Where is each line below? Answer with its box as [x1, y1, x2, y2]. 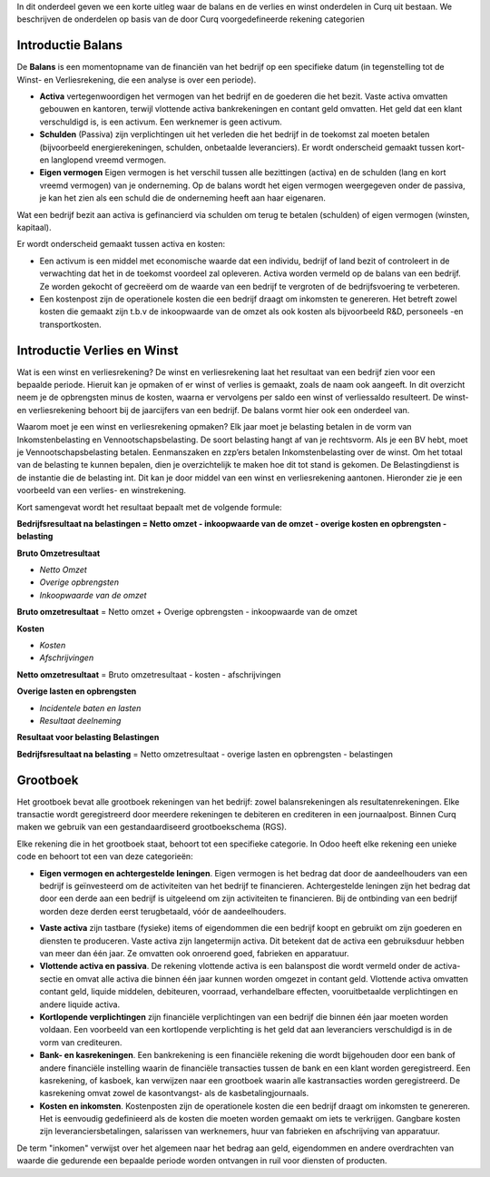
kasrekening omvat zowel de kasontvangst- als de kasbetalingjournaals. [39, 1088, 309, 1099]
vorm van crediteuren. [39, 1036, 122, 1048]
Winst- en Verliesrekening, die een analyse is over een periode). [16, 74, 257, 85]
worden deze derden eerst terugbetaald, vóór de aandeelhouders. [39, 905, 287, 916]
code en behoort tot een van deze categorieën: [16, 851, 194, 862]
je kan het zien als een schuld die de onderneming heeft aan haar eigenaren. [39, 193, 327, 203]
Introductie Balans [16, 37, 122, 54]
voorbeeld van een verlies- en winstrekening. [16, 485, 186, 496]
